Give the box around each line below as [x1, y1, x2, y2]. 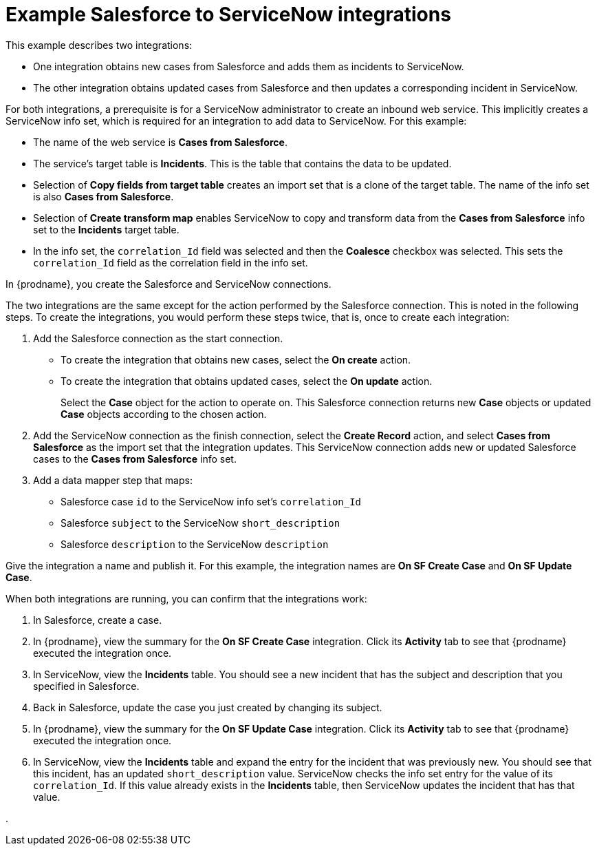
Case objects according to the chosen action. [61, 408, 267, 420]
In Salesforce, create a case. [33, 613, 162, 626]
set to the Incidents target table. [33, 223, 180, 235]
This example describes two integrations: [6, 39, 193, 51]
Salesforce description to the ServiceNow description [61, 538, 329, 550]
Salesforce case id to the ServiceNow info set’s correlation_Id [61, 495, 362, 507]
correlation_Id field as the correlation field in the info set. [33, 256, 308, 269]
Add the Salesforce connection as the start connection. [33, 332, 283, 344]
